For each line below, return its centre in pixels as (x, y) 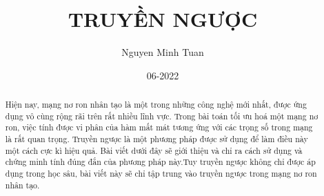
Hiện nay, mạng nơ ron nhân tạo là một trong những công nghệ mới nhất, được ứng (156, 105)
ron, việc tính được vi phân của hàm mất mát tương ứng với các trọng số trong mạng (159, 127)
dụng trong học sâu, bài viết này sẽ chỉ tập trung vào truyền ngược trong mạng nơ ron (161, 174)
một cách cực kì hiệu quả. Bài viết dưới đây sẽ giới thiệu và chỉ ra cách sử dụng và (154, 150)
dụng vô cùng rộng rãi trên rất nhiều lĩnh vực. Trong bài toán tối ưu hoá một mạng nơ (162, 116)
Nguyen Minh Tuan (163, 52)
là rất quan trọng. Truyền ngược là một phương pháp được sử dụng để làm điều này (156, 139)
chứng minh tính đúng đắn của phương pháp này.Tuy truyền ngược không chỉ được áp (160, 162)
